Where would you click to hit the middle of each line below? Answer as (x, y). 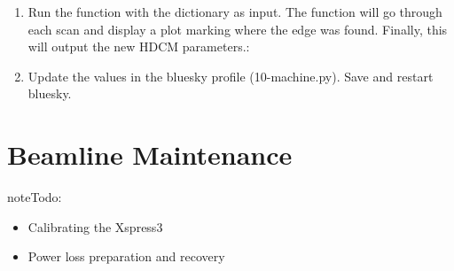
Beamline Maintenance (150, 155)
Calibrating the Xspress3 (95, 226)
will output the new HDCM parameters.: (139, 46)
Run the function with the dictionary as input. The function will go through (235, 12)
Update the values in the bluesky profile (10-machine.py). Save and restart (231, 76)
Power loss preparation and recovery (126, 256)
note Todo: (35, 197)
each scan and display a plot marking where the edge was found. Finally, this (238, 29)
